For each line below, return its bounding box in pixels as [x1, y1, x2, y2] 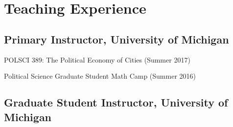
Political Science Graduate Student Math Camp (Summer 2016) [4, 71, 196, 81]
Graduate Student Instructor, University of [4, 95, 228, 110]
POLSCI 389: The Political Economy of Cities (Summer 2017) [4, 54, 190, 64]
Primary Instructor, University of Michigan [4, 31, 229, 46]
